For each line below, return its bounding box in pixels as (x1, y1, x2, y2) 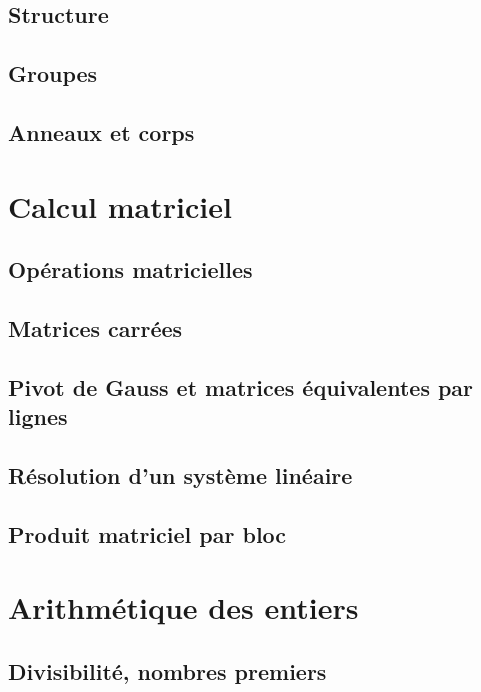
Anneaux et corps (8, 116, 195, 147)
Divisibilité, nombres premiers (8, 655, 327, 686)
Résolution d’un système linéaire (8, 459, 353, 490)
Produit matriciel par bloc (8, 518, 287, 549)
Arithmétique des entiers (8, 587, 359, 628)
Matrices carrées (8, 312, 183, 343)
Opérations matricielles (8, 254, 253, 285)
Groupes (8, 58, 98, 89)
